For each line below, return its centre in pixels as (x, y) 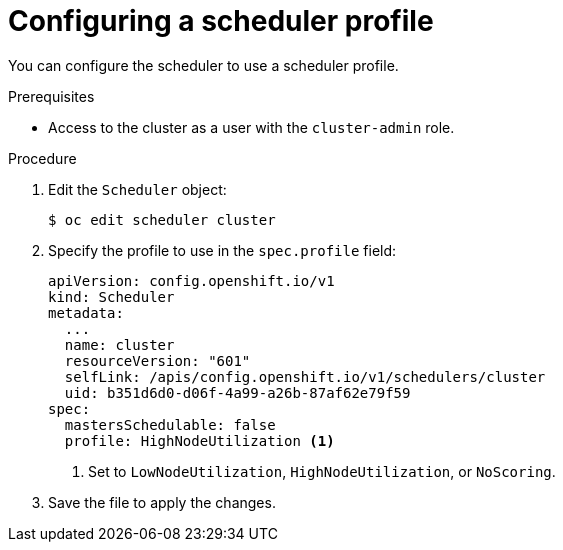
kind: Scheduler (111, 296)
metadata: (86, 312)
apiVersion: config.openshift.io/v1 (191, 280)
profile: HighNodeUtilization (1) (199, 440)
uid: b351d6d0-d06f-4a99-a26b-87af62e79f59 (237, 392)
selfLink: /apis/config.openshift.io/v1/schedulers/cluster (305, 376)
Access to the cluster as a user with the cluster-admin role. (251, 127)
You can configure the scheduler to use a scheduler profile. (203, 65)
